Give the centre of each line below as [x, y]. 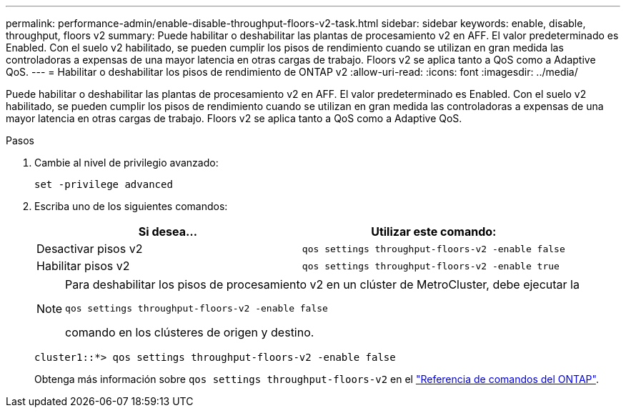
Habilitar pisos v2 [83, 266]
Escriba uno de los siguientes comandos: [131, 206]
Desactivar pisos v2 [90, 249]
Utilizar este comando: [434, 232]
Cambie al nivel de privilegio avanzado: [126, 163]
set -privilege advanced [104, 184]
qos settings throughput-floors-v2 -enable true [431, 266]
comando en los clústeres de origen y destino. [190, 332]
